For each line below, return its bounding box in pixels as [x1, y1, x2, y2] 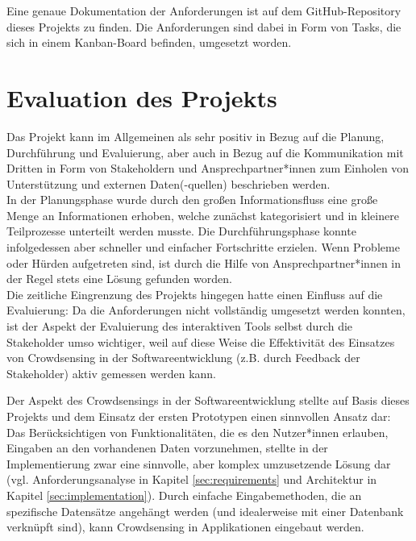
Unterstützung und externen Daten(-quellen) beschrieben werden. [6, 175, 331, 192]
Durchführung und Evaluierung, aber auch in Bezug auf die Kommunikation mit [6, 144, 404, 160]
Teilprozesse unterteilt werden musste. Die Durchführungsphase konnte [6, 223, 356, 239]
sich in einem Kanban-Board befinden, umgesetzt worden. [6, 34, 292, 51]
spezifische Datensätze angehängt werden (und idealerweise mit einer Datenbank [6, 502, 404, 519]
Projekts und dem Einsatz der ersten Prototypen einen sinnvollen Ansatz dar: [6, 408, 391, 424]
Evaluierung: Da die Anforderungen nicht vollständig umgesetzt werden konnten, [6, 302, 406, 318]
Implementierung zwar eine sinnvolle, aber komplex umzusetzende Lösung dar [6, 455, 391, 472]
